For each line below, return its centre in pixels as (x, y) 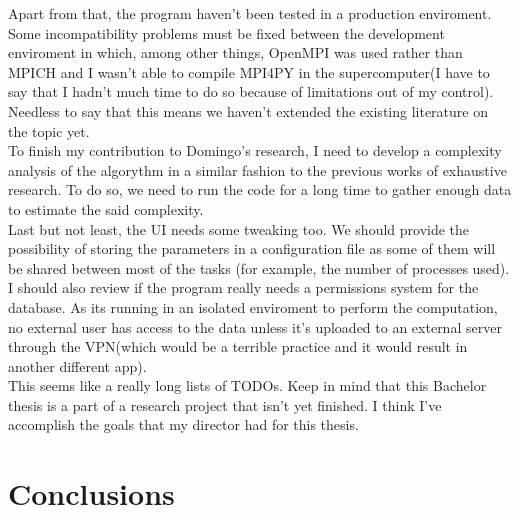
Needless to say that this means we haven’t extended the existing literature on (248, 110)
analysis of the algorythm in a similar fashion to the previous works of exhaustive (257, 169)
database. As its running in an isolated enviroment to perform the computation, (253, 306)
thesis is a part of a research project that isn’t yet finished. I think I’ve (225, 404)
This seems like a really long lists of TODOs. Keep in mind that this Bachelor (247, 385)
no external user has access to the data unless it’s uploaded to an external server (255, 326)
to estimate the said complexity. (106, 208)
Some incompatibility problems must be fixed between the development (226, 32)
